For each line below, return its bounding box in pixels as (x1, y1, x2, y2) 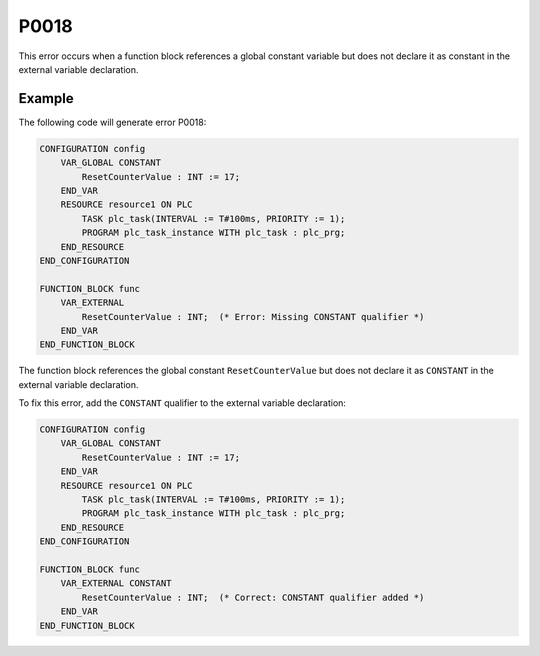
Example (18, 90, 74, 107)
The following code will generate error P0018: (18, 116, 207, 128)
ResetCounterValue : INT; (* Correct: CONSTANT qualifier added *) (81, 591, 425, 603)
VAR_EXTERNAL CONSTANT (60, 578, 172, 589)
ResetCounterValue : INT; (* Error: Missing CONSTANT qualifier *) (81, 311, 425, 322)
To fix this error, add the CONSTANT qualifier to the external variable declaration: (18, 397, 347, 409)
